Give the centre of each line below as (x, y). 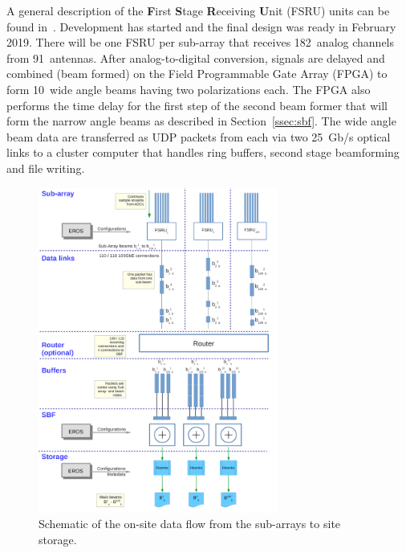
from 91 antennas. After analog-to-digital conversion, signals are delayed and (196, 57)
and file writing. (46, 168)
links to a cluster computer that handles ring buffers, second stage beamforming (203, 152)
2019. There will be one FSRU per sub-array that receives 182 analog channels (201, 42)
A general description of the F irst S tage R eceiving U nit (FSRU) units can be (198, 10)
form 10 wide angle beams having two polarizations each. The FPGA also (189, 89)
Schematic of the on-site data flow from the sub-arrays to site (190, 524)
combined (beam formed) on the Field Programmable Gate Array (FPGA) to (197, 74)
